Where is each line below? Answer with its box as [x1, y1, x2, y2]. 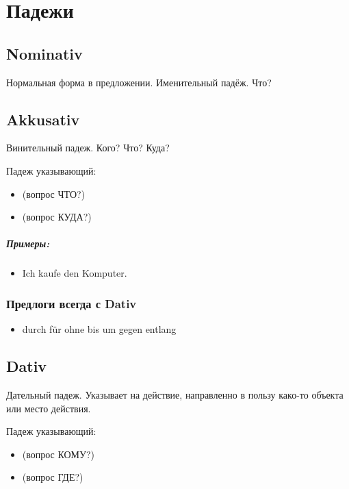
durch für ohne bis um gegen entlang [22, 322, 177, 336]
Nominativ [6, 42, 83, 64]
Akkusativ [6, 108, 80, 129]
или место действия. [6, 401, 91, 415]
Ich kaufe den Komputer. [22, 266, 127, 280]
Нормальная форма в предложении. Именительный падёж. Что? [6, 75, 272, 89]
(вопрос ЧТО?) [22, 186, 86, 201]
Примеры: [6, 236, 50, 251]
